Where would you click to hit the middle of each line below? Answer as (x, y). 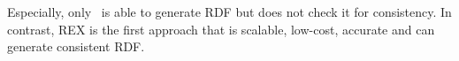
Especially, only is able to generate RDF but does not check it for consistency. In (229, 11)
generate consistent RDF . (76, 46)
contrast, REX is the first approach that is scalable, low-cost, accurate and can (221, 29)
